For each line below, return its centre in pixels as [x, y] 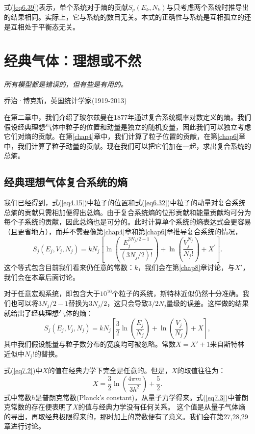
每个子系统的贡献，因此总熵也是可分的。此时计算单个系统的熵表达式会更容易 [127, 222]
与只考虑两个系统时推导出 [208, 7]
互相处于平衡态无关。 [45, 27]
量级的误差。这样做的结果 [208, 303]
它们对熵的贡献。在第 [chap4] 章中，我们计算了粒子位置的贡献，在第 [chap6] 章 [125, 136]
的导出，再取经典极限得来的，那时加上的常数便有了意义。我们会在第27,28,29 [126, 416]
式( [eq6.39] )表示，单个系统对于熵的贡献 [66, 7]
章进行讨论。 [25, 426]
